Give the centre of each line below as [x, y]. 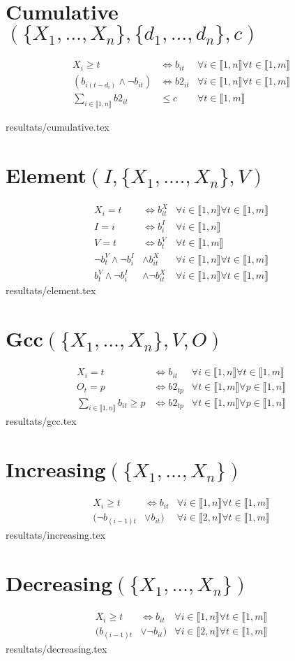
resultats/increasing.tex [56, 535]
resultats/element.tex [51, 290]
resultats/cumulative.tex [58, 127]
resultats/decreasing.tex [56, 649]
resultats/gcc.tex [41, 421]
